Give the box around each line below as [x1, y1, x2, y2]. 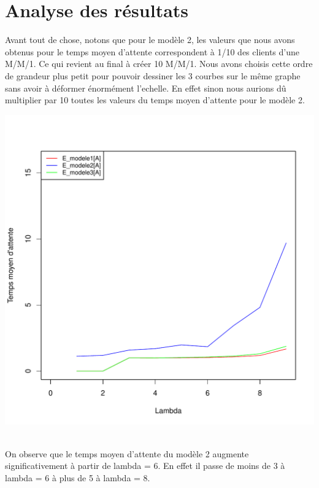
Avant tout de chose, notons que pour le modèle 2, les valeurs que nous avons [5, 33, 295, 46]
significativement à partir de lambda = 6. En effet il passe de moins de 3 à [5, 459, 285, 472]
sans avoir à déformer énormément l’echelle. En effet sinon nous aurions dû [5, 81, 286, 94]
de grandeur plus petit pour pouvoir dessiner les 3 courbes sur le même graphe [5, 69, 301, 82]
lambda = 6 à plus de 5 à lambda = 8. [5, 471, 150, 484]
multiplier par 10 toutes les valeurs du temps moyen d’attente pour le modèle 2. [5, 93, 305, 106]
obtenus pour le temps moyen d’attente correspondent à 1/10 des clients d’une [5, 45, 299, 58]
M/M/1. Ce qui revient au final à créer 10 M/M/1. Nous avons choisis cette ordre [5, 57, 313, 70]
